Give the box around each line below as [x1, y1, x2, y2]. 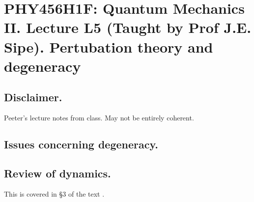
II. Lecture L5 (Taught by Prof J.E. [4, 17, 252, 37]
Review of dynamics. [4, 165, 111, 180]
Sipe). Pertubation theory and [4, 36, 213, 57]
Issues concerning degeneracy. [4, 137, 158, 152]
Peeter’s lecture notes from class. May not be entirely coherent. [4, 113, 194, 123]
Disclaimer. [4, 89, 62, 105]
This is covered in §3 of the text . [4, 188, 105, 199]
